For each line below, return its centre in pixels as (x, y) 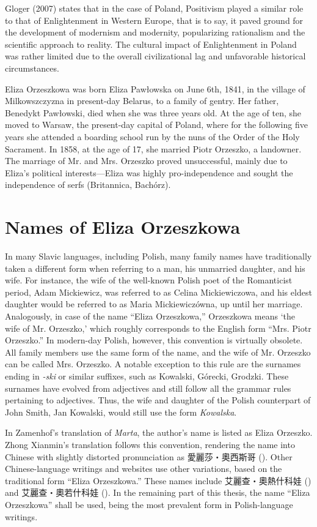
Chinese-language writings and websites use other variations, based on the (144, 469)
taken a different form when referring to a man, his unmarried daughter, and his (155, 268)
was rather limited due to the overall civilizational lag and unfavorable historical (155, 56)
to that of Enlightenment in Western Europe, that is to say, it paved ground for (154, 20)
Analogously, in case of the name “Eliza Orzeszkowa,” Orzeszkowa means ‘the (150, 316)
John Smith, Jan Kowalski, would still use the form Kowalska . (121, 412)
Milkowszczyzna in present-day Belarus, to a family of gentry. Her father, (142, 101)
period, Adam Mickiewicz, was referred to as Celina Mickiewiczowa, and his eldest (158, 292)
